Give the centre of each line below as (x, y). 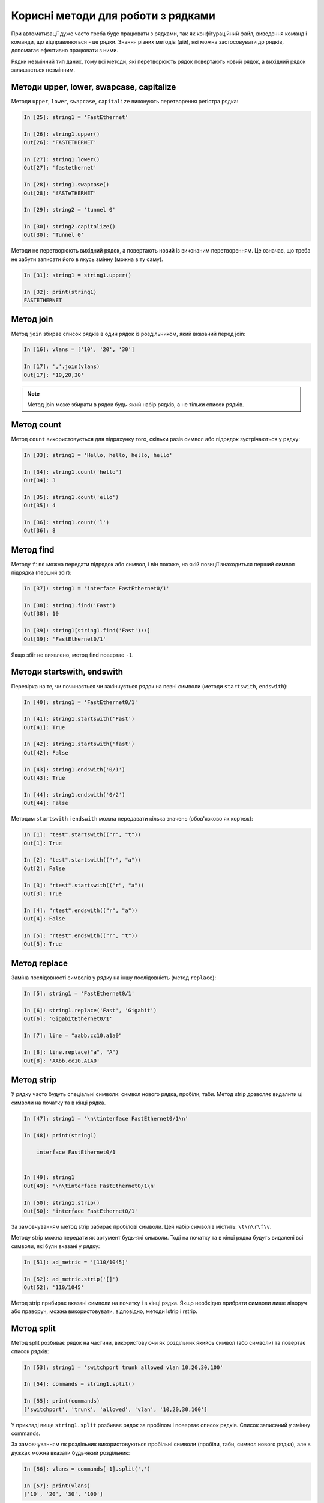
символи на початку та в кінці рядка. (58, 1103)
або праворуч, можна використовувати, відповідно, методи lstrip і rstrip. (104, 1311)
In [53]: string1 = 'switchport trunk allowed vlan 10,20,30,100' (123, 1367)
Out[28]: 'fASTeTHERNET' (60, 193)
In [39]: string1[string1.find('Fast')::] (87, 631)
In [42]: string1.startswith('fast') (79, 744)
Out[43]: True (44, 778)
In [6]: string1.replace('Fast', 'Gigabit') (90, 1010)
